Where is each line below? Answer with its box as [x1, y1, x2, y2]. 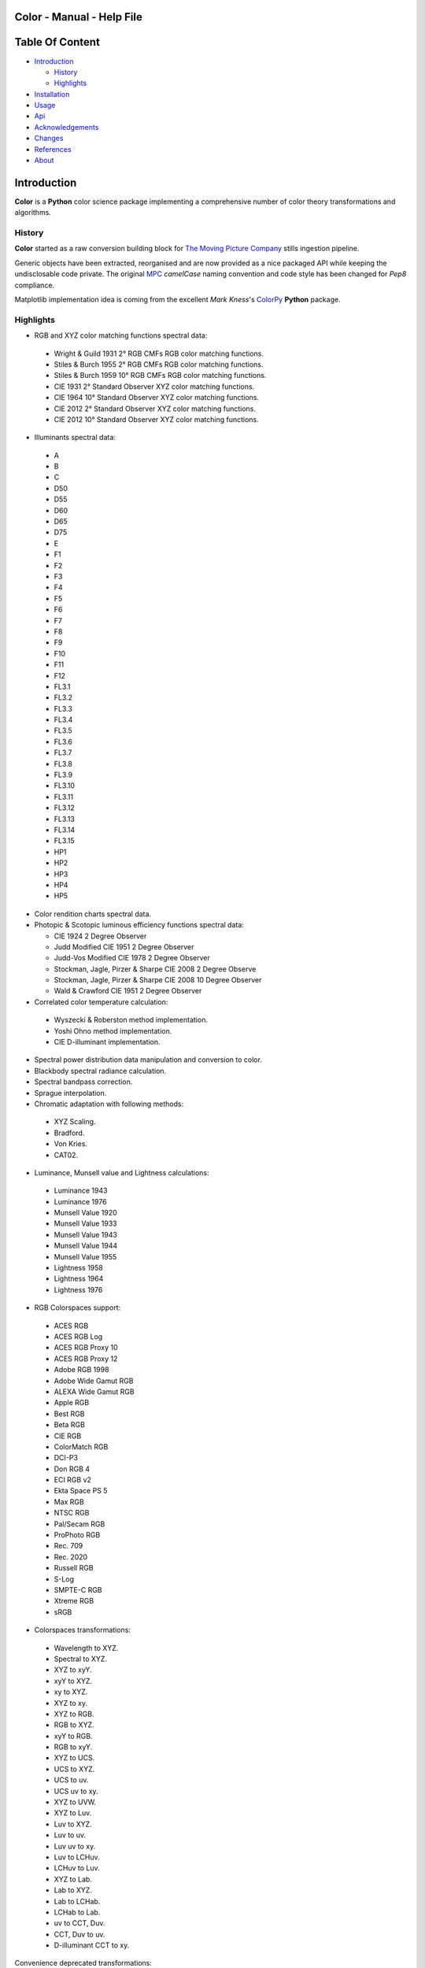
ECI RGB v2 [54, 1475, 92, 1485]
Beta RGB [54, 1420, 86, 1430]
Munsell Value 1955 [54, 1252, 117, 1261]
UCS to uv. [54, 1775, 89, 1785]
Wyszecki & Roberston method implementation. [54, 1015, 209, 1025]
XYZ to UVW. [54, 1797, 97, 1807]
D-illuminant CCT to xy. [54, 1940, 130, 1950]
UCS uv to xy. [54, 1786, 98, 1796]
